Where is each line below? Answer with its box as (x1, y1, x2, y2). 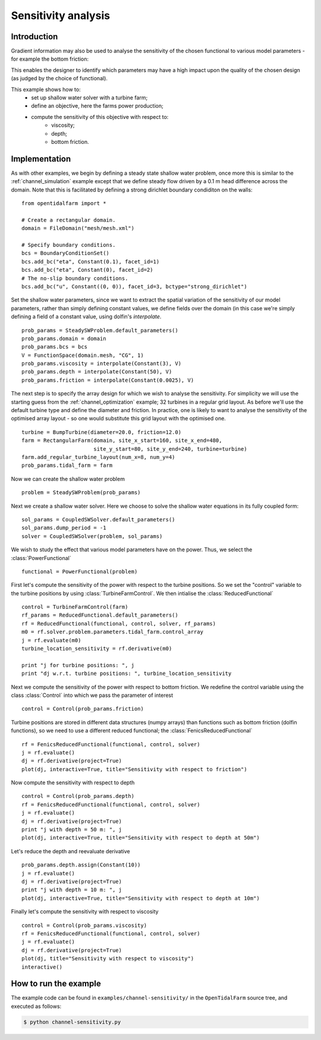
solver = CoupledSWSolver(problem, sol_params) (21, 533, 163, 539)
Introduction (11, 32, 58, 42)
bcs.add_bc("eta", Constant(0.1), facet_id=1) (21, 258, 160, 265)
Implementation (11, 153, 71, 164)
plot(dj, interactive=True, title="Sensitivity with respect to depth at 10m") (21, 895, 260, 901)
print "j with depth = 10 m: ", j (21, 887, 122, 893)
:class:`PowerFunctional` (11, 554, 71, 561)
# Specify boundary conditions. (21, 241, 116, 248)
